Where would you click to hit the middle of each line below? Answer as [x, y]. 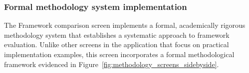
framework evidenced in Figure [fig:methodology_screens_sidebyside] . [112, 64]
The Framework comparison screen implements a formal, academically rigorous [125, 25]
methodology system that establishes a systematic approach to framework [117, 35]
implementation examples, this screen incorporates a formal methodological [119, 54]
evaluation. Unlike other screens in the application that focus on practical [117, 44]
